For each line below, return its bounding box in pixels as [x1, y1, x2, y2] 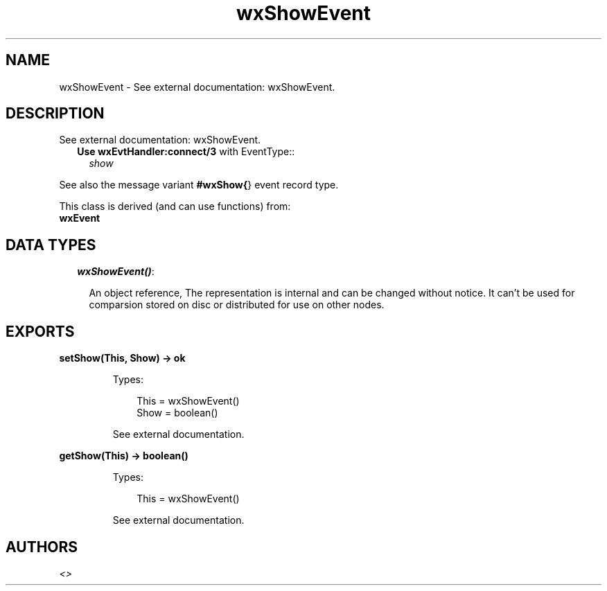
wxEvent [59, 212, 100, 224]
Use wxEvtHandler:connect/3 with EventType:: [77, 145, 295, 158]
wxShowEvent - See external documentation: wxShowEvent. [59, 80, 335, 93]
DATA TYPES [6, 236, 96, 254]
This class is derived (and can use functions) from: [59, 200, 291, 213]
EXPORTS [6, 322, 75, 340]
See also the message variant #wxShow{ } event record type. [59, 179, 339, 191]
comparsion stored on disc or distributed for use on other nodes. [89, 299, 385, 311]
